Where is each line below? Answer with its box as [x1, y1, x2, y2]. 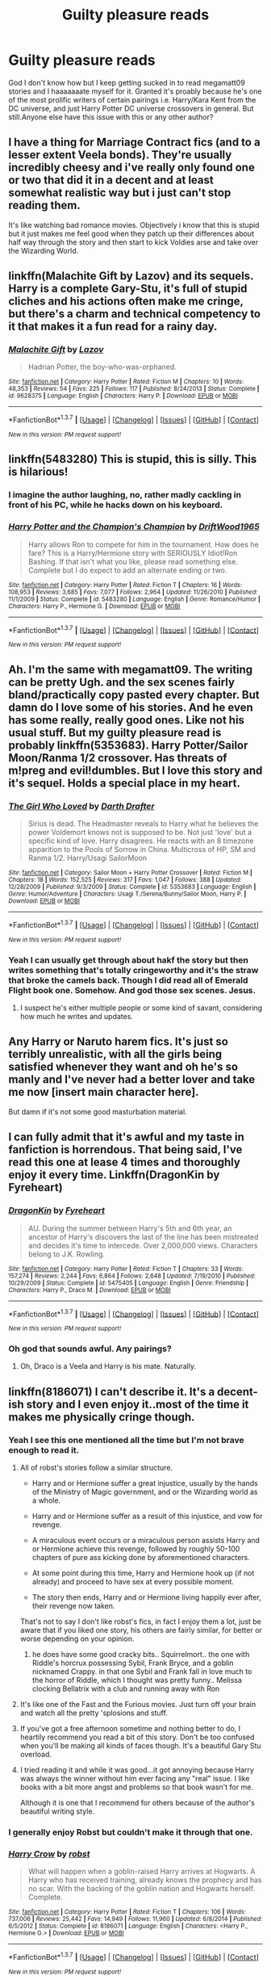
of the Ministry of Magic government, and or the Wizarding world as [31, 1487, 258, 1497]
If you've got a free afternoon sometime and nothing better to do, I [19, 1724, 241, 1734]
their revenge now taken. [31, 1601, 115, 1611]
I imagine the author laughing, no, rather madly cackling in [8, 489, 242, 501]
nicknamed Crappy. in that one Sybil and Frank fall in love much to [31, 1667, 252, 1676]
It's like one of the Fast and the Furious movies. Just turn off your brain [19, 1700, 256, 1709]
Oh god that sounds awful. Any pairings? [8, 1343, 172, 1354]
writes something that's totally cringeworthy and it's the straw [8, 964, 259, 975]
